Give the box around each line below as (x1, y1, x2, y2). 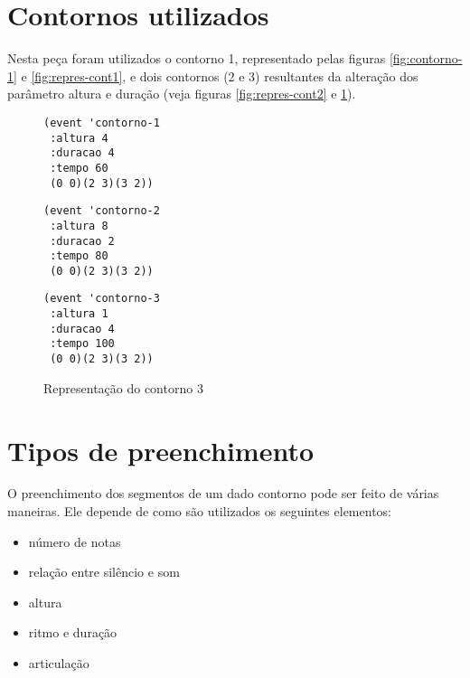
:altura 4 (50, 131, 108, 145)
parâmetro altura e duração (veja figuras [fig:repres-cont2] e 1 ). (7, 84, 356, 103)
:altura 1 (50, 307, 108, 321)
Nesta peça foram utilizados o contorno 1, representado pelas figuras (7, 49, 386, 68)
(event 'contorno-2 (43, 204, 160, 218)
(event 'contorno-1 (43, 116, 160, 129)
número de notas (28, 532, 121, 551)
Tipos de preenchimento (7, 431, 315, 468)
